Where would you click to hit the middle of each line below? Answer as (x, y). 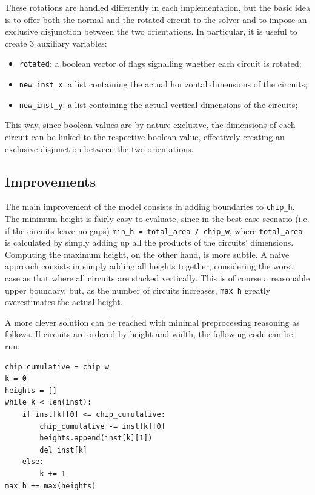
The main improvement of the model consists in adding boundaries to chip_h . (150, 207)
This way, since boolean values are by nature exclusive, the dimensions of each (150, 125)
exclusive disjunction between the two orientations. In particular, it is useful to (151, 31)
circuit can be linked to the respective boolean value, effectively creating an (145, 136)
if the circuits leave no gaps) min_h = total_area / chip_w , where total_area (154, 230)
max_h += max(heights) (51, 486)
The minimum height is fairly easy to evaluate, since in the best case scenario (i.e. (157, 218)
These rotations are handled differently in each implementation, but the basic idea (157, 7)
